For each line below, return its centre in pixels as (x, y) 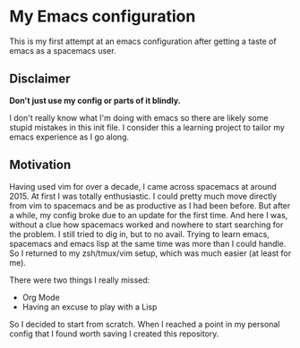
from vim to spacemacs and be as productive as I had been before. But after (150, 205)
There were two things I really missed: (80, 280)
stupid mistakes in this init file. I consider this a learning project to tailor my (147, 127)
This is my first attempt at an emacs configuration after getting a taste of (143, 41)
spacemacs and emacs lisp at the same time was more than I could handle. (148, 243)
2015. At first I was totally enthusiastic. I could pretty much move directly (143, 196)
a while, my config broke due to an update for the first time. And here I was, (149, 215)
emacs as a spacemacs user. (63, 50)
